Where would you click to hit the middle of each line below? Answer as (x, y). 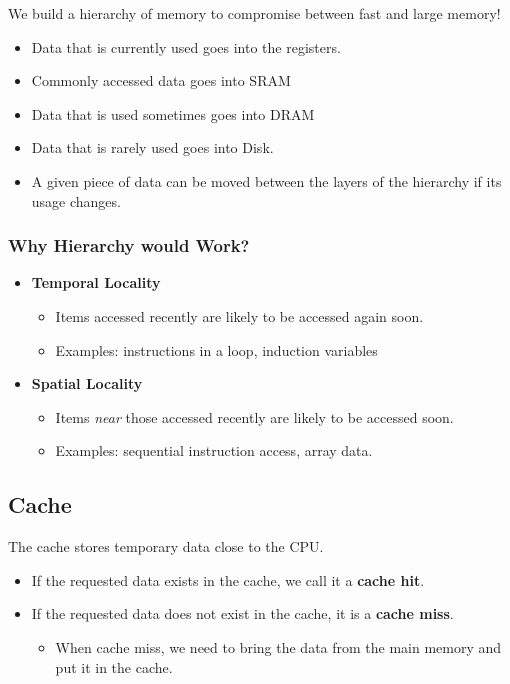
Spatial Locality (87, 383)
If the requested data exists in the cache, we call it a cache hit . (228, 579)
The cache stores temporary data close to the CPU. (166, 546)
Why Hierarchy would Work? (129, 245)
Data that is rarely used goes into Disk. (152, 147)
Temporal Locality (96, 282)
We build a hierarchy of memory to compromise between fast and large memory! (254, 13)
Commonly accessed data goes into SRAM (161, 80)
